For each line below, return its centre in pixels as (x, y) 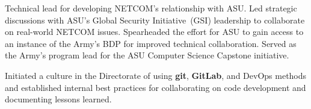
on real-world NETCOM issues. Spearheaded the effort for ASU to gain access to (154, 32)
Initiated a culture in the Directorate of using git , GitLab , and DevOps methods (156, 75)
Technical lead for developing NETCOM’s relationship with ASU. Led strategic (151, 8)
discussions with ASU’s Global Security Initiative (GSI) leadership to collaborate (155, 20)
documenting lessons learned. (58, 99)
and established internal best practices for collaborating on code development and (155, 87)
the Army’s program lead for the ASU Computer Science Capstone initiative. (147, 55)
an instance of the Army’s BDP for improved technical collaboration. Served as (151, 43)
